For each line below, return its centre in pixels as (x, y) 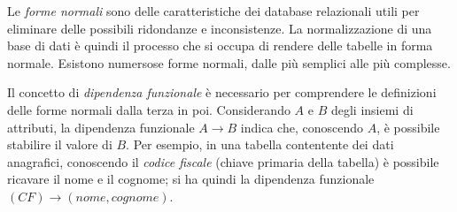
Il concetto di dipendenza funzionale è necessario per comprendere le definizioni (222, 92)
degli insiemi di (372, 109)
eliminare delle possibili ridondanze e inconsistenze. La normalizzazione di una (220, 28)
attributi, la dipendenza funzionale (101, 127)
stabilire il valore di (60, 144)
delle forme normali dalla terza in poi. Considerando (149, 109)
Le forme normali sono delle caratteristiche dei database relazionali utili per (213, 11)
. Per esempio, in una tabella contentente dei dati (260, 144)
